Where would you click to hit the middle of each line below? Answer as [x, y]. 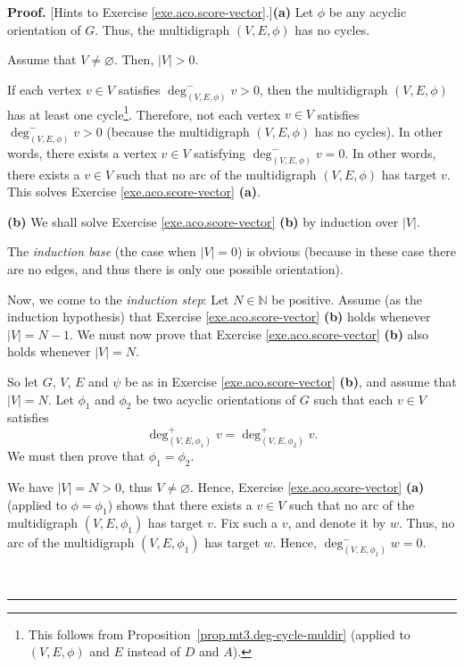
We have [30, 486]
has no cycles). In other [379, 131]
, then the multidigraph [323, 89]
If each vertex [45, 89]
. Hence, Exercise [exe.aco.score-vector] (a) [307, 486]
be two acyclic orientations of [216, 399]
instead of [154, 651]
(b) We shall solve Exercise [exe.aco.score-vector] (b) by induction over [203, 221]
